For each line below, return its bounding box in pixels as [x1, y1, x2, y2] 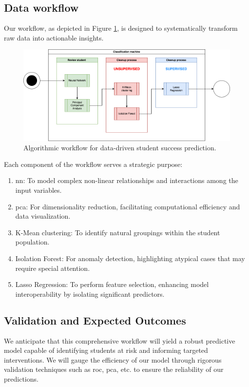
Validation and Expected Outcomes [4, 312, 186, 327]
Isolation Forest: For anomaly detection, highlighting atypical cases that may [15, 253, 245, 263]
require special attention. [15, 263, 90, 273]
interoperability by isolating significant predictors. [15, 288, 165, 299]
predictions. [4, 373, 38, 384]
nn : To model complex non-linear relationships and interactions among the [15, 175, 238, 185]
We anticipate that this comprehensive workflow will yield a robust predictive [4, 335, 235, 346]
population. [15, 237, 50, 247]
